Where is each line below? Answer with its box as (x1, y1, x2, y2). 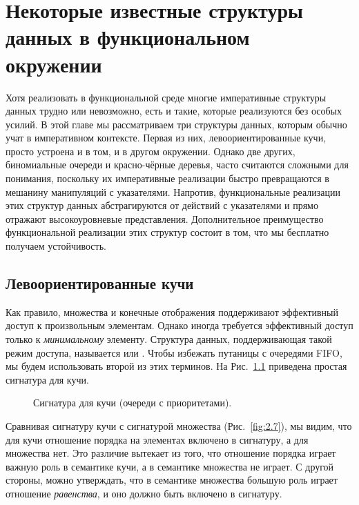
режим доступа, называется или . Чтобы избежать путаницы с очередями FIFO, (6, 345, 342, 359)
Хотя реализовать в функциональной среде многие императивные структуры (6, 90, 327, 104)
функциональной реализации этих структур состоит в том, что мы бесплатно (6, 225, 329, 239)
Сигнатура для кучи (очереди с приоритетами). (33, 395, 232, 410)
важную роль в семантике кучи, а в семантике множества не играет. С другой (6, 459, 334, 473)
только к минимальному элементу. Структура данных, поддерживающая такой (6, 332, 332, 346)
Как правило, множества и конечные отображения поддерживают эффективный (6, 304, 338, 319)
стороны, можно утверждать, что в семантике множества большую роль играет (6, 473, 338, 487)
